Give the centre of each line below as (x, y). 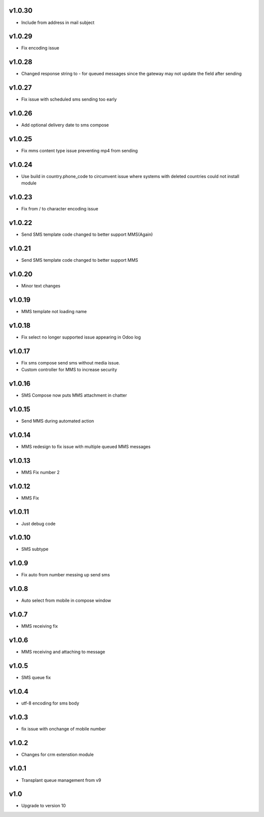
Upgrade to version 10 (44, 806)
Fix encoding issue (40, 48)
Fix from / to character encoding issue (60, 209)
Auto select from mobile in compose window (66, 601)
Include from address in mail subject (58, 23)
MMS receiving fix (40, 626)
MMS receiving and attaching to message (63, 652)
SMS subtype (35, 549)
